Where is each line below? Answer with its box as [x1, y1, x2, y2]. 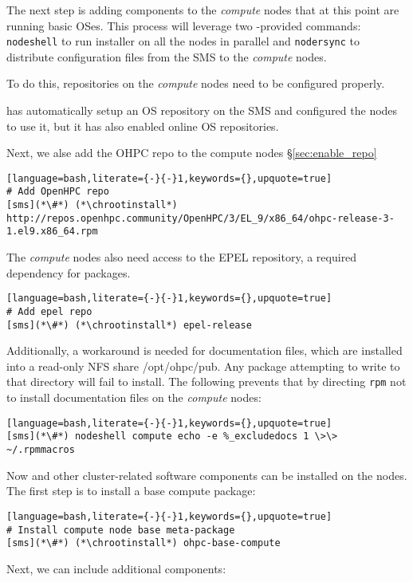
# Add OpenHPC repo [6, 186, 109, 198]
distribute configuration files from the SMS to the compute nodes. [6, 48, 327, 65]
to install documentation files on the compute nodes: [6, 389, 262, 406]
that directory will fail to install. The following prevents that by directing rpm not [6, 373, 407, 390]
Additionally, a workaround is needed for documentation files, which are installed [6, 342, 403, 359]
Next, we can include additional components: [6, 560, 226, 576]
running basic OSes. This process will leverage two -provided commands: [6, 17, 361, 33]
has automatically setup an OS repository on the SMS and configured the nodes [6, 102, 398, 119]
